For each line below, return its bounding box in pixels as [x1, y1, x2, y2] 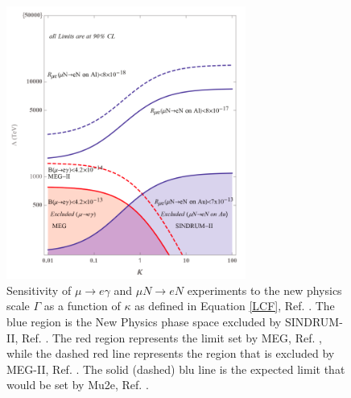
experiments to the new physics [187, 281, 342, 298]
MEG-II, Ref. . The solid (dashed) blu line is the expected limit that [6, 360, 345, 377]
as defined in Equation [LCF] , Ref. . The [134, 297, 335, 314]
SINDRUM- [284, 313, 343, 330]
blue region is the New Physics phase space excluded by [6, 313, 282, 330]
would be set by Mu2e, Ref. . [6, 376, 149, 393]
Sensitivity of [6, 281, 72, 298]
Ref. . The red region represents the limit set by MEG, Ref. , [22, 329, 322, 346]
